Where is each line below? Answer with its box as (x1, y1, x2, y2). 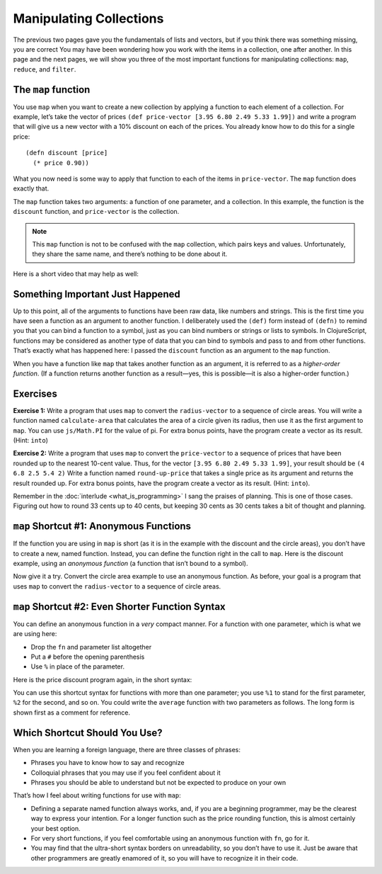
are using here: (13, 630, 57, 638)
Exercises (13, 387, 58, 399)
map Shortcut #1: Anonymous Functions (13, 521, 191, 533)
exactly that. (13, 184, 50, 193)
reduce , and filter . (13, 64, 76, 74)
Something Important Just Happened (13, 288, 180, 300)
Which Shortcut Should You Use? (13, 727, 163, 739)
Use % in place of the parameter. (30, 662, 125, 671)
